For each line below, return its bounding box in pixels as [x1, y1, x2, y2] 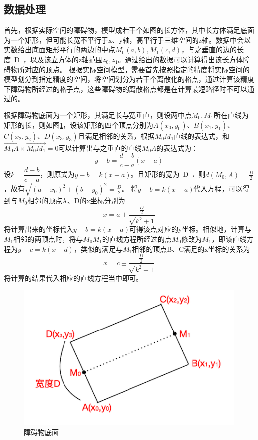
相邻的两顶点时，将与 [13, 233, 83, 244]
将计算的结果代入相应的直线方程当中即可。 [4, 272, 143, 283]
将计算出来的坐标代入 [4, 224, 73, 234]
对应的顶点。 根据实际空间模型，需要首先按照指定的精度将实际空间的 [24, 64, 250, 74]
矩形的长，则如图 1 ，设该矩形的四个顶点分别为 [4, 119, 153, 130]
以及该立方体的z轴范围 [30, 54, 103, 64]
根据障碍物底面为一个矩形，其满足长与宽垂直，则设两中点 [4, 110, 192, 120]
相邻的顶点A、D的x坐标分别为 [27, 195, 125, 206]
